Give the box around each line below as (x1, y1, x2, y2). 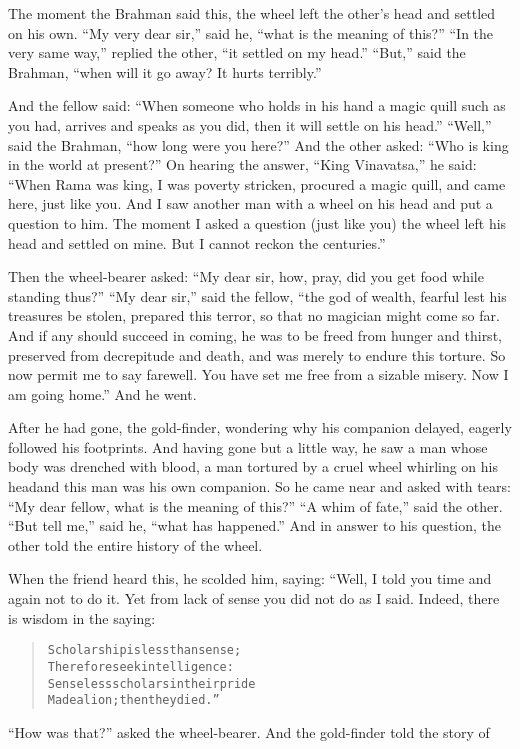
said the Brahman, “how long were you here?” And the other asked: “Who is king (8, 134, 509, 155)
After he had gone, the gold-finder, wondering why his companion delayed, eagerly (8, 417, 512, 438)
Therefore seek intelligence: (47, 659, 234, 674)
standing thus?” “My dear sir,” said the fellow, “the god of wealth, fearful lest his (8, 285, 507, 306)
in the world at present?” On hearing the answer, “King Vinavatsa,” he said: (8, 154, 477, 175)
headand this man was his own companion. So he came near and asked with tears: (8, 476, 511, 497)
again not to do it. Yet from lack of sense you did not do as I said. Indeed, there (8, 588, 500, 609)
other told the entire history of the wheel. (8, 534, 263, 555)
